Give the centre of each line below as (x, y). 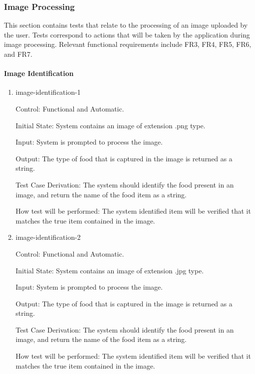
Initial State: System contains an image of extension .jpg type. (110, 270)
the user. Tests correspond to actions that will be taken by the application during (127, 34)
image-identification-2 (48, 237)
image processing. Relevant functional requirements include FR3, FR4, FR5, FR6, (128, 44)
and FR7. (18, 54)
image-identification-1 (48, 92)
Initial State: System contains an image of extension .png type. (111, 125)
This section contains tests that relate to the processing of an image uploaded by (126, 25)
